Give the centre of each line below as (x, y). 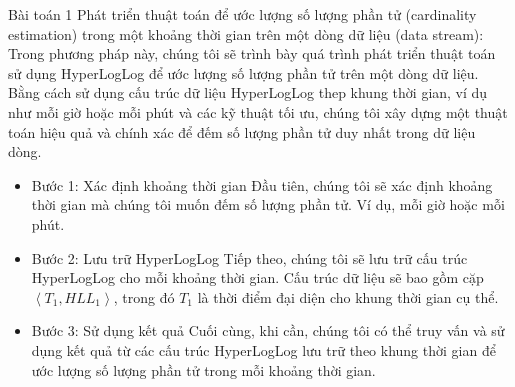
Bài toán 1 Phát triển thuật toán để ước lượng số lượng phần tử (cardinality (242, 14)
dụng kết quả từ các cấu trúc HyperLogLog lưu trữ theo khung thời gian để (263, 349)
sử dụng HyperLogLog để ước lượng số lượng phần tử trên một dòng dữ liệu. (243, 72)
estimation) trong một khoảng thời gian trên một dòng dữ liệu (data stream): (246, 33)
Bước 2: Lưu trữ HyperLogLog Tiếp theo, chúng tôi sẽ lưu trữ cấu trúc (249, 257)
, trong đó (144, 296)
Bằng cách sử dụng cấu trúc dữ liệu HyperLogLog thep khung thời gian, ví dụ (248, 92)
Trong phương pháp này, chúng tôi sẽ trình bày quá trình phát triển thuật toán (252, 53)
